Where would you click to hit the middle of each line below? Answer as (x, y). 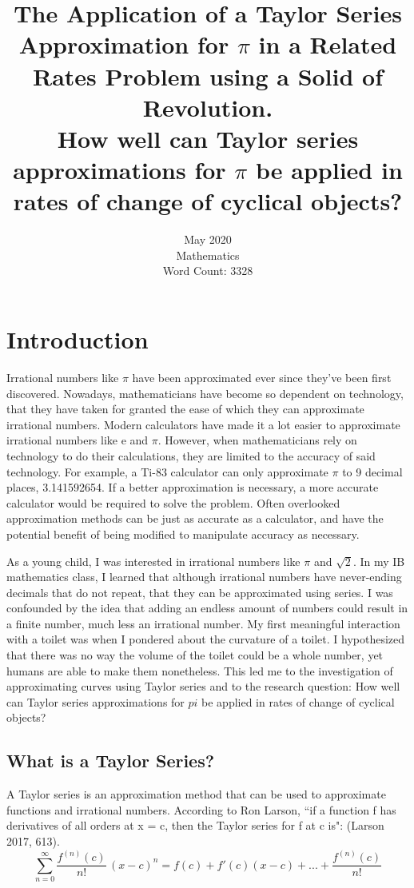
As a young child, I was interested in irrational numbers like (153, 561)
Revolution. (208, 107)
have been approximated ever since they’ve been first (262, 377)
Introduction (78, 339)
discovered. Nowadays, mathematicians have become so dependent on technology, (205, 393)
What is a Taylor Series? (111, 761)
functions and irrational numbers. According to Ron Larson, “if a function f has (201, 809)
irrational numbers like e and (78, 440)
